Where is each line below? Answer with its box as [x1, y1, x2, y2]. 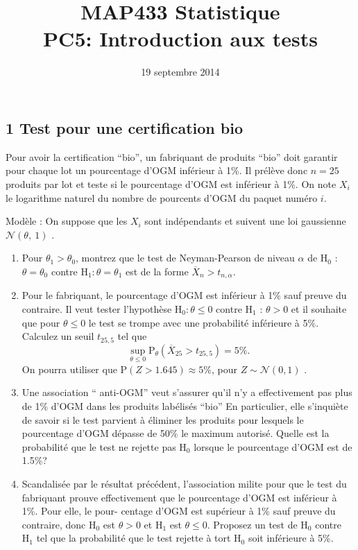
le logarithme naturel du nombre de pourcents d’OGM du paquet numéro [6, 190, 318, 205]
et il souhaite [291, 301, 347, 316]
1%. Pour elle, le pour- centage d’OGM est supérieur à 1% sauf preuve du [22, 504, 336, 518]
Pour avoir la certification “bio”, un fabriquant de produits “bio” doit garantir [6, 149, 338, 164]
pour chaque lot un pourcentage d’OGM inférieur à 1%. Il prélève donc [6, 163, 308, 178]
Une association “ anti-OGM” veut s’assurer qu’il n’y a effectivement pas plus [22, 385, 352, 399]
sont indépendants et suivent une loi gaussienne [144, 214, 346, 228]
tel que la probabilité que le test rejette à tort [36, 531, 231, 545]
